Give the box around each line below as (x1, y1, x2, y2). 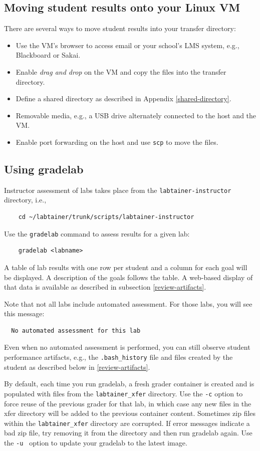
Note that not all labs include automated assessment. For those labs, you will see (4, 298, 252, 309)
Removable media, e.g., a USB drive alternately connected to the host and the (16, 110, 256, 120)
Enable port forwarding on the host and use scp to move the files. (16, 136, 218, 147)
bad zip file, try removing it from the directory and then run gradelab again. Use (4, 427, 252, 438)
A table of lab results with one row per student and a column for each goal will (4, 262, 247, 272)
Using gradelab (4, 161, 84, 176)
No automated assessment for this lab (11, 327, 141, 334)
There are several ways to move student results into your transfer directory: (4, 23, 236, 34)
